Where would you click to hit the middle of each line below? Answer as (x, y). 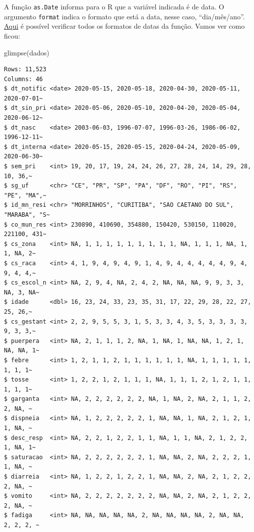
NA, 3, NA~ (22, 292)
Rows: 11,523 (25, 70)
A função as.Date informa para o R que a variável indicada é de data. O (114, 6)
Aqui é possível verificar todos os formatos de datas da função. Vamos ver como (124, 26)
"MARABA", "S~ (27, 215)
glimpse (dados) (27, 52)
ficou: (12, 35)
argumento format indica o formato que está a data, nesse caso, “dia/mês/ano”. (125, 16)
